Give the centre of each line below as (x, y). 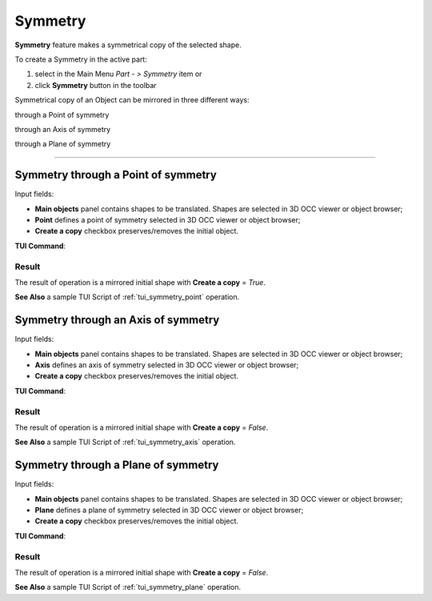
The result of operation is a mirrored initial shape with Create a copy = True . (140, 282)
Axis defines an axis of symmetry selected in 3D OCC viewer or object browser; (167, 365)
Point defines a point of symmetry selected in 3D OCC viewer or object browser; (168, 219)
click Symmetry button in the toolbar (96, 85)
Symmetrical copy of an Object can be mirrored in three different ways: (132, 100)
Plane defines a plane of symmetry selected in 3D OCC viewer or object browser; (169, 510)
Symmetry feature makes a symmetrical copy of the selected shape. (128, 45)
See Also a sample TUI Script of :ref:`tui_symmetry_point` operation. (127, 297)
